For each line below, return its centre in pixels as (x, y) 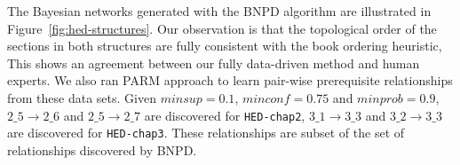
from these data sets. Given (82, 97)
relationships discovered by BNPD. (102, 149)
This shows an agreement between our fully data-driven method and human (214, 63)
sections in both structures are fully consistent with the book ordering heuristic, (225, 46)
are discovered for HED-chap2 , (225, 115)
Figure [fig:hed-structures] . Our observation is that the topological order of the (222, 28)
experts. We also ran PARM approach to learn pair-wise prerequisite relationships (230, 80)
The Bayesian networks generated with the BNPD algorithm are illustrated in (219, 11)
